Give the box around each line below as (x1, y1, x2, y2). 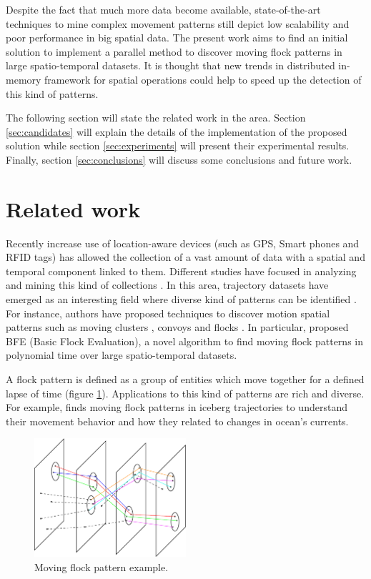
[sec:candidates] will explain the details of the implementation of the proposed (6, 124, 347, 139)
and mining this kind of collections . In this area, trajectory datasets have (6, 277, 329, 292)
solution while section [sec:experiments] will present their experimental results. (6, 138, 350, 153)
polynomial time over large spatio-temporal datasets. (6, 347, 237, 362)
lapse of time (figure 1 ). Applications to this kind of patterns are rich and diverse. (6, 385, 365, 400)
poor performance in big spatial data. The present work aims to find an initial (6, 30, 348, 45)
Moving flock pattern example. (34, 559, 169, 574)
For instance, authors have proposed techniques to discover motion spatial (6, 305, 330, 320)
